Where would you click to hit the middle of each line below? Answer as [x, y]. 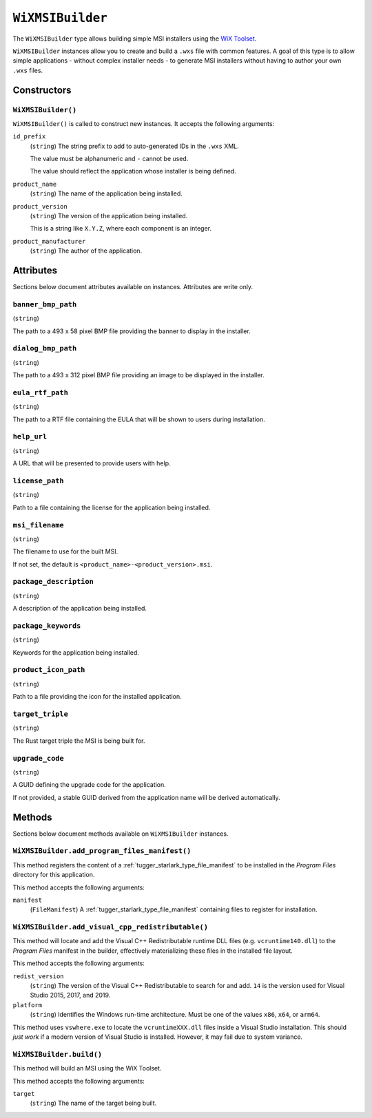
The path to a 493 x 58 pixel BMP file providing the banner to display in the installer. [132, 331]
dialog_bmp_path [45, 349]
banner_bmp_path [45, 304]
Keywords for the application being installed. [76, 652]
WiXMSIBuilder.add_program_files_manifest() [102, 851]
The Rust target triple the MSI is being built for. [79, 741]
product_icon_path [49, 670]
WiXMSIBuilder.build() [58, 1054]
